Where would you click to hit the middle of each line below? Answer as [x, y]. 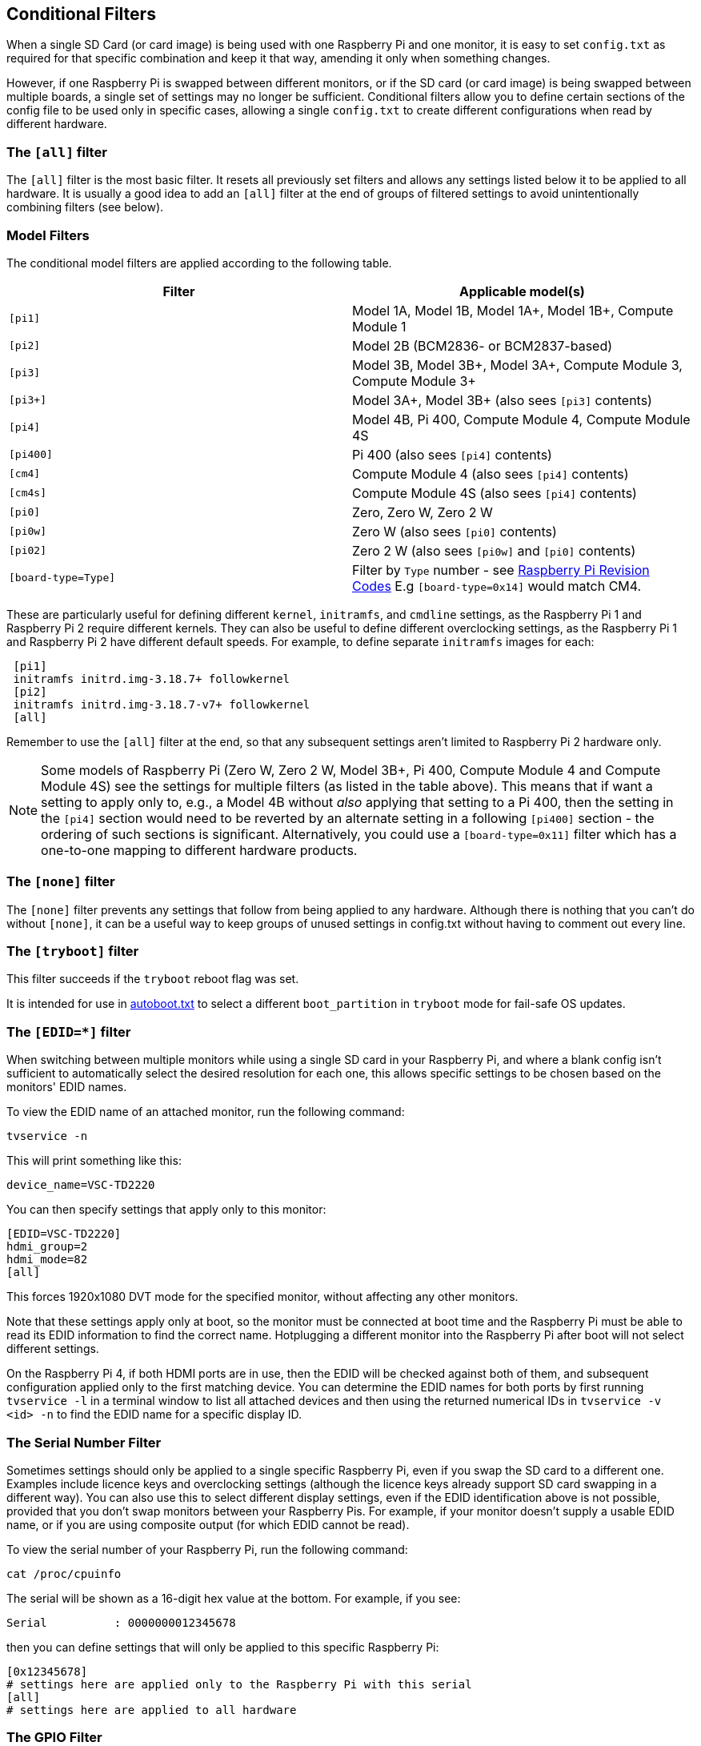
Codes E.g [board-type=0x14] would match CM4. [497, 586]
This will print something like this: [94, 1161]
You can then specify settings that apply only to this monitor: [166, 1210]
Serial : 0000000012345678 [121, 1622]
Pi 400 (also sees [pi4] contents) [452, 454]
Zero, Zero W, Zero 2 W [423, 512]
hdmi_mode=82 [47, 1260]
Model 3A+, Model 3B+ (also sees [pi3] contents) [502, 400]
